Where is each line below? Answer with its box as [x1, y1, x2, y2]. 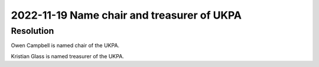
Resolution [11, 26, 54, 36]
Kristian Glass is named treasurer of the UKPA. [11, 52, 124, 59]
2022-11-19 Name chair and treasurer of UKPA [11, 9, 242, 22]
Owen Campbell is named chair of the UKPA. [11, 42, 120, 49]
